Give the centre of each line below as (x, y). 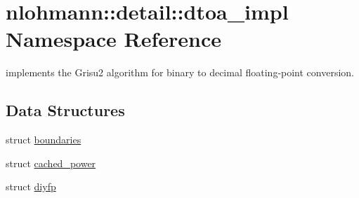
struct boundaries (44, 140)
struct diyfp (31, 186)
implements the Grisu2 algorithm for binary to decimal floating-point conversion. (180, 72)
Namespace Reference (113, 39)
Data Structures (65, 110)
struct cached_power (51, 163)
